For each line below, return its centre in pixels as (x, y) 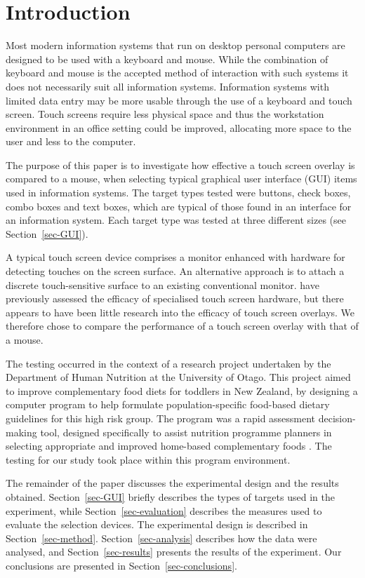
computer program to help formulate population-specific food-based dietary (168, 404)
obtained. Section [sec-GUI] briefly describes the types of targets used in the (170, 496)
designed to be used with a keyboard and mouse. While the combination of (167, 59)
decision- (337, 418)
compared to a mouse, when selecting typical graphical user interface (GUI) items (181, 179)
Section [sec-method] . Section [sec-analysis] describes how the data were (161, 538)
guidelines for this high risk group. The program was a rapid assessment (161, 418)
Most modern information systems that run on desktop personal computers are (175, 45)
